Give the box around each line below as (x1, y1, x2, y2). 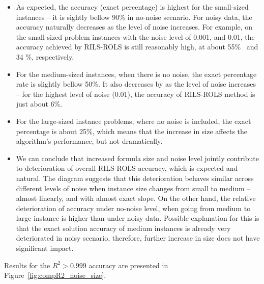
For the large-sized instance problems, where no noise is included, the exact (16, 115, 251, 126)
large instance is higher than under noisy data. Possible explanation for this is (16, 213, 259, 223)
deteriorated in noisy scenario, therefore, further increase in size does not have (16, 233, 260, 243)
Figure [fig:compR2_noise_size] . (4, 270, 106, 280)
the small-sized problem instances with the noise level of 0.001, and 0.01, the (16, 31, 255, 42)
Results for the (4, 260, 50, 270)
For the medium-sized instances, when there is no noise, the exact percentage (16, 68, 257, 79)
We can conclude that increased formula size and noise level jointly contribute (16, 152, 259, 163)
